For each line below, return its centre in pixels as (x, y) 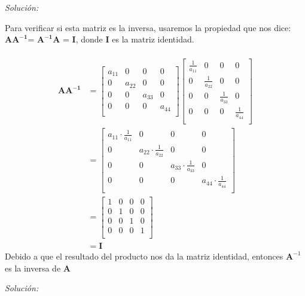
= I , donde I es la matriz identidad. (129, 39)
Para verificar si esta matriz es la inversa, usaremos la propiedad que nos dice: (148, 27)
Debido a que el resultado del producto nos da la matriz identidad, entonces (144, 256)
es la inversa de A (38, 268)
